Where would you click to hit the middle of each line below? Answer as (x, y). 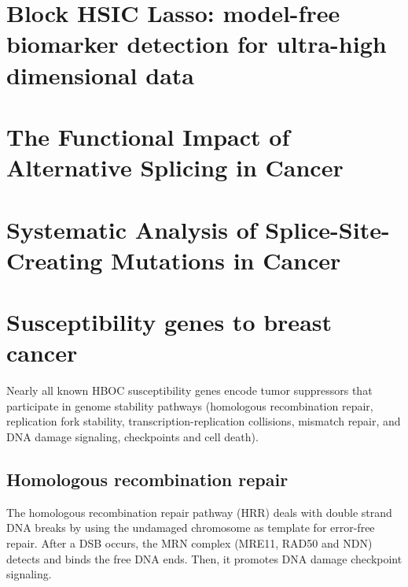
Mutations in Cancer (226, 260)
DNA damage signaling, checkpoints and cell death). (132, 436)
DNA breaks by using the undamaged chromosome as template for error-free (191, 528)
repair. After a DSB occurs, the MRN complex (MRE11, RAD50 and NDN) (189, 542)
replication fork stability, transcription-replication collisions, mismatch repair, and (204, 421)
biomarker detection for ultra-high (197, 44)
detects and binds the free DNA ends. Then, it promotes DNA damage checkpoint (204, 558)
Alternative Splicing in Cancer (175, 167)
